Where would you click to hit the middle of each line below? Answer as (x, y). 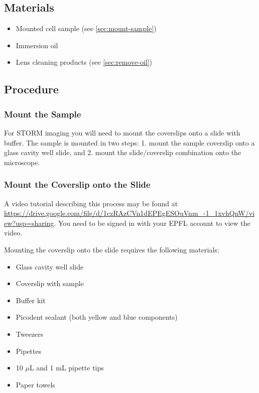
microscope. (22, 162)
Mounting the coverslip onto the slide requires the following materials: (112, 249)
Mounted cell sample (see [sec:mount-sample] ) (86, 28)
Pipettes (29, 351)
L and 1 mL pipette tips (67, 368)
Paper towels (35, 384)
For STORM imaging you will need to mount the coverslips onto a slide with (122, 132)
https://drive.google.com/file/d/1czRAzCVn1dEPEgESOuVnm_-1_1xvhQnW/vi (129, 213)
